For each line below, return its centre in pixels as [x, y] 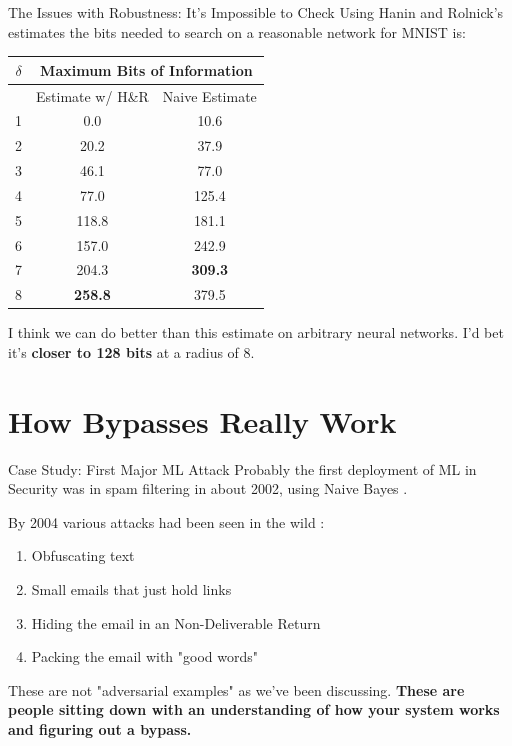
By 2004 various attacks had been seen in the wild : [166, 521]
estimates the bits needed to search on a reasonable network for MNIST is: [237, 31]
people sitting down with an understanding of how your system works [254, 709]
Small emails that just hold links [131, 589]
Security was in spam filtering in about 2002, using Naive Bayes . [208, 488]
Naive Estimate [209, 95]
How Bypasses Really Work [202, 420]
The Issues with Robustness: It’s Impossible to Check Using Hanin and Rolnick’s [256, 12]
